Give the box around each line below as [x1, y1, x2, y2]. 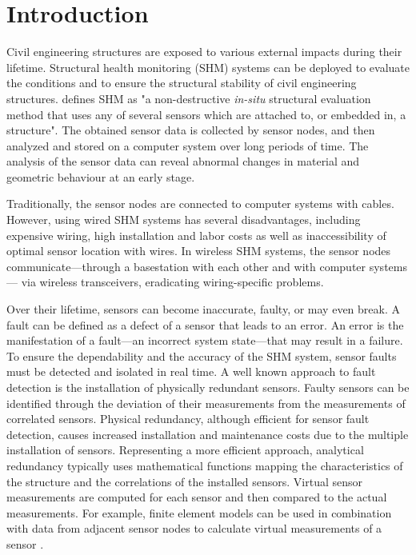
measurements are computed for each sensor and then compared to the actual [6, 489, 387, 505]
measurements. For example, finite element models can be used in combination [6, 504, 392, 521]
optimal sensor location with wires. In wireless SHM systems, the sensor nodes [6, 242, 391, 259]
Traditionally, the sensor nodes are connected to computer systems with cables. [6, 195, 394, 212]
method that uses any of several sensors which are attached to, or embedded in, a [6, 106, 406, 122]
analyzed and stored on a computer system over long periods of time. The [6, 137, 369, 154]
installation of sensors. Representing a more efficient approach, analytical [6, 441, 364, 458]
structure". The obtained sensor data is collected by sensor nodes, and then [6, 122, 375, 138]
